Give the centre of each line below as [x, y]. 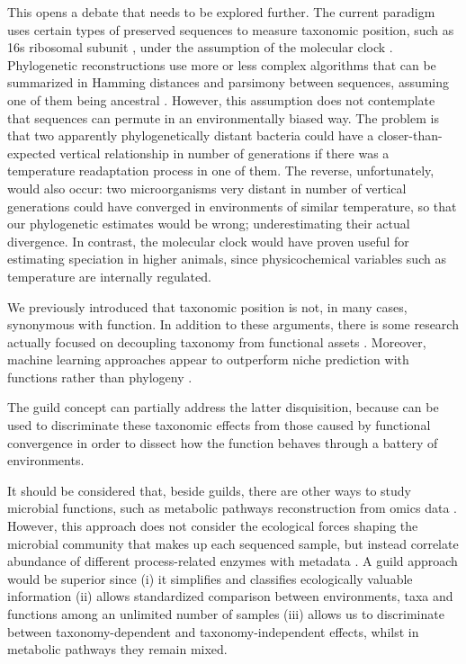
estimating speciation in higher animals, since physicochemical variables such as [227, 259]
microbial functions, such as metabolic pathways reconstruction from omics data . [232, 508]
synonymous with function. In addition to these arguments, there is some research [233, 324]
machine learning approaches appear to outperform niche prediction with [208, 359]
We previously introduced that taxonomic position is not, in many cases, [207, 306]
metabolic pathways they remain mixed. [117, 649]
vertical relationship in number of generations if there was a [224, 153]
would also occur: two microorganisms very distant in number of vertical [207, 188]
